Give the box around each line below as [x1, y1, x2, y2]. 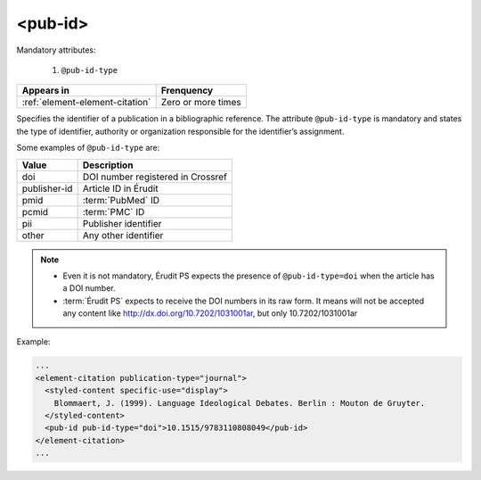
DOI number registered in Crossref [82, 170, 227, 183]
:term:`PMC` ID [82, 205, 145, 218]
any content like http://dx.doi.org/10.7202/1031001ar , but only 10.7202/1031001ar [62, 308, 358, 319]
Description [82, 159, 134, 171]
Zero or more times [160, 96, 241, 109]
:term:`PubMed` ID [82, 194, 160, 206]
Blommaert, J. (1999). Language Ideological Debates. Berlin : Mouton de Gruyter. [53, 398, 426, 408]
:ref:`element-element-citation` [21, 96, 151, 109]
